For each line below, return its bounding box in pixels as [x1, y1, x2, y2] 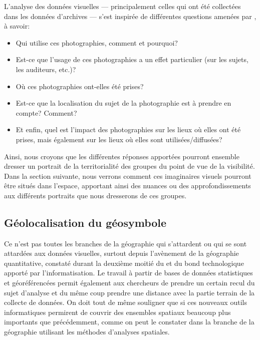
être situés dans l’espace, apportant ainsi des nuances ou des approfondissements [4, 180, 251, 191]
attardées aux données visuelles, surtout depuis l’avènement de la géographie [4, 248, 239, 258]
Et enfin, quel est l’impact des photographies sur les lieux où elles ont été [16, 124, 241, 135]
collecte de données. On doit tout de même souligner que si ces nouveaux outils [4, 297, 247, 307]
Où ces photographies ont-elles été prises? [16, 81, 144, 91]
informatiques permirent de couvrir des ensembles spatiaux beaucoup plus [4, 306, 231, 317]
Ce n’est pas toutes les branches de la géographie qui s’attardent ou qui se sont [4, 238, 247, 248]
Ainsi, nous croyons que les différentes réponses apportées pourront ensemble [4, 151, 239, 161]
